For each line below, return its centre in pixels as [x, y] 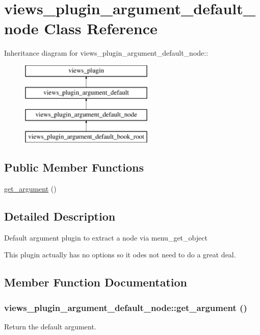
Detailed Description [60, 216]
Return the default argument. [50, 326]
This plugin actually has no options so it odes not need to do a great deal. [120, 255]
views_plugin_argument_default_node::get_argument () [126, 307]
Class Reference [101, 28]
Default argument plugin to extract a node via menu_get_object [106, 237]
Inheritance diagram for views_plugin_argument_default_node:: [106, 53]
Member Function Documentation [96, 282]
